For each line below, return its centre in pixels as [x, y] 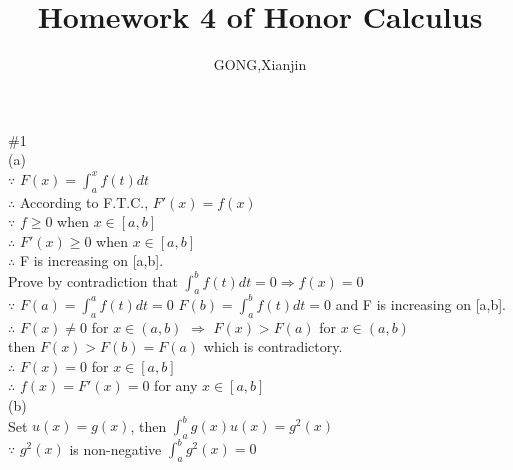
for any [176, 385]
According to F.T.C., [84, 201]
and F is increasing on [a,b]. [420, 303]
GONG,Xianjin [260, 64]
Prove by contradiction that [93, 280]
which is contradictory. [273, 346]
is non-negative [115, 448]
